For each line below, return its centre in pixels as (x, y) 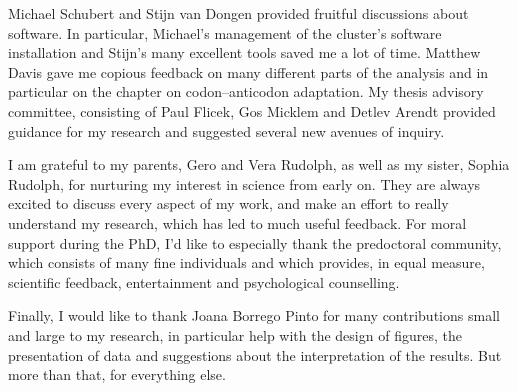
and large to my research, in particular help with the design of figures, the (235, 334)
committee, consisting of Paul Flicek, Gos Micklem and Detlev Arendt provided (252, 110)
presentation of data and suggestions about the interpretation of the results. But (255, 354)
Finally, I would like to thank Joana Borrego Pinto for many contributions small (254, 315)
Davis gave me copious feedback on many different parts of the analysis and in (248, 71)
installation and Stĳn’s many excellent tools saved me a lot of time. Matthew (244, 52)
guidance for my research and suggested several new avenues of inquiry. (226, 130)
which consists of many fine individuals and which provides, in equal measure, (246, 262)
